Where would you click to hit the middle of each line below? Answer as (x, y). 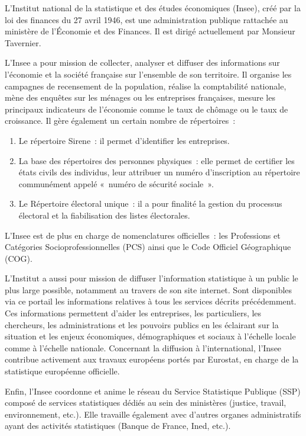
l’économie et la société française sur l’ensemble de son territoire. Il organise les (148, 74)
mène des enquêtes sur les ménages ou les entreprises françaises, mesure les (140, 97)
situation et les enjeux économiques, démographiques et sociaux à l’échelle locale (150, 336)
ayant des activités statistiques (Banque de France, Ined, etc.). (118, 426)
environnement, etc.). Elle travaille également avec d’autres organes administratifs (153, 414)
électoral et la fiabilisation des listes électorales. (104, 215)
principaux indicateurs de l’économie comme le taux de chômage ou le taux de (147, 109)
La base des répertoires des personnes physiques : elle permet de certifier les (157, 160)
